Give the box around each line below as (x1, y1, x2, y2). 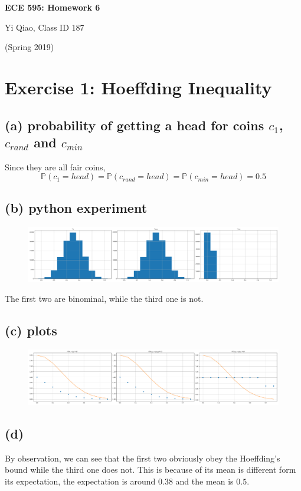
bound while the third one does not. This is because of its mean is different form (5, 463, 296, 476)
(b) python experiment (5, 198, 148, 216)
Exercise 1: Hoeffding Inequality (5, 75, 272, 99)
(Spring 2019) (5, 41, 54, 53)
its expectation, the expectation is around (5, 474, 156, 487)
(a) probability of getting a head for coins (5, 116, 264, 134)
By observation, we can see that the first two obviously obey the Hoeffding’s (5, 452, 280, 464)
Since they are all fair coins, (5, 160, 106, 173)
